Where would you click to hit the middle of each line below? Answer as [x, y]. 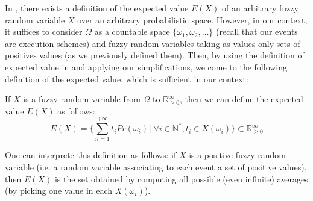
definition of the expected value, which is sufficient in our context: [127, 79]
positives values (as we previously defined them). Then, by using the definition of [155, 55]
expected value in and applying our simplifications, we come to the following [146, 66]
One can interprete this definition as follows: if [91, 155]
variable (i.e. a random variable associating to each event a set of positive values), [156, 167]
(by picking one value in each [59, 190]
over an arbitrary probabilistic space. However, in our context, [192, 20]
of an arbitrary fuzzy [260, 8]
